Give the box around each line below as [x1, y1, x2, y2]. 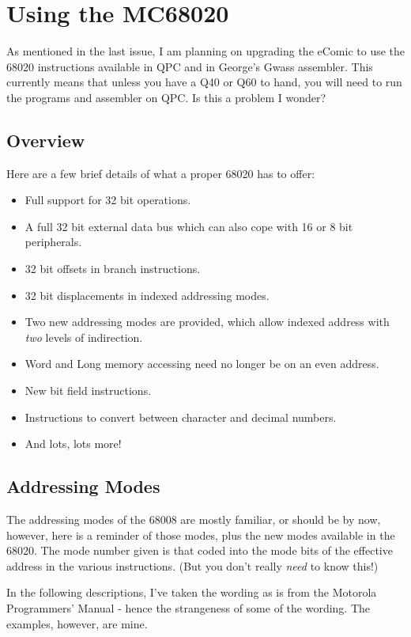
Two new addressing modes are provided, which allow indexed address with [25, 313, 390, 330]
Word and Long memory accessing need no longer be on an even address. [25, 355, 379, 372]
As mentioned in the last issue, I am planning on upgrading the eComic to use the [6, 43, 405, 59]
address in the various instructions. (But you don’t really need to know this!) [6, 557, 379, 574]
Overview [6, 127, 85, 152]
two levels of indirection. [25, 328, 143, 345]
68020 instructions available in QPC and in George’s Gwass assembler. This [6, 58, 373, 74]
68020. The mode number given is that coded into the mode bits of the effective [6, 542, 393, 559]
